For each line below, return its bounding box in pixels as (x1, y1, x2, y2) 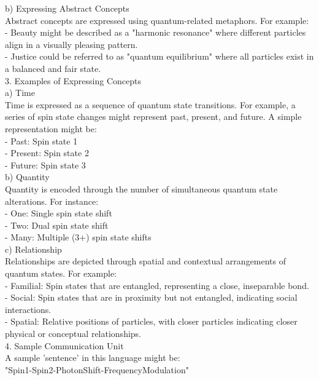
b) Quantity (5, 170, 50, 183)
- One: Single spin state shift (5, 207, 112, 220)
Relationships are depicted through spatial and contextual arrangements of (5, 255, 286, 267)
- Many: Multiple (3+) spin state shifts (5, 231, 152, 243)
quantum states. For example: (5, 267, 117, 280)
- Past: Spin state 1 (5, 134, 78, 147)
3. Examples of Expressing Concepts (5, 74, 142, 87)
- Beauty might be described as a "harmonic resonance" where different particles (5, 26, 306, 39)
